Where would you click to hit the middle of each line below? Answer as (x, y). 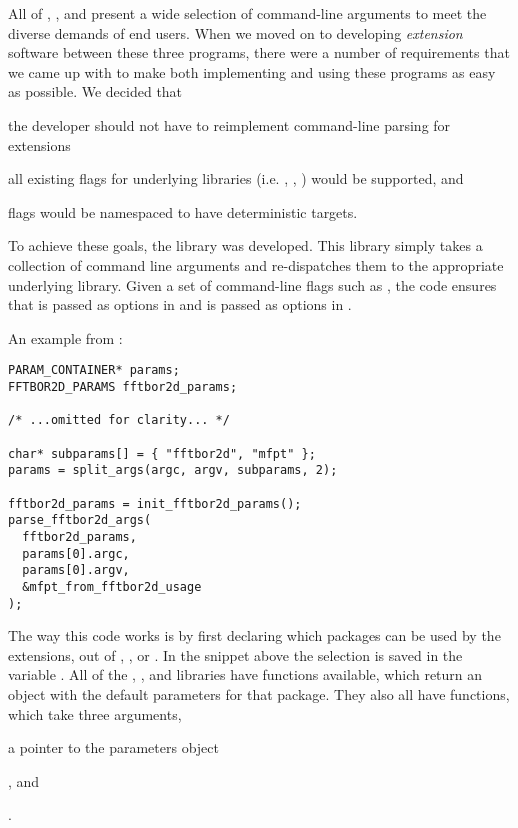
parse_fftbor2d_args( (80, 520)
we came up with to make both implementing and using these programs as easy (252, 71)
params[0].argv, (76, 570)
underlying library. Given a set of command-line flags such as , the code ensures (252, 284)
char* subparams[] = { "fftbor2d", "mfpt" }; (162, 453)
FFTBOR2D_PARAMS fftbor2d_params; (123, 386)
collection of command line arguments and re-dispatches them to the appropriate (256, 264)
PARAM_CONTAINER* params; (94, 370)
